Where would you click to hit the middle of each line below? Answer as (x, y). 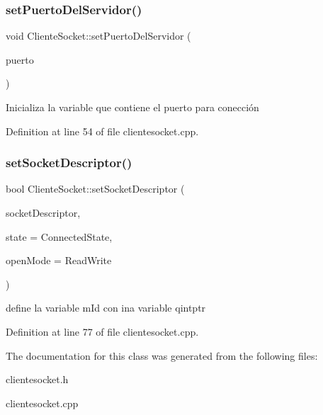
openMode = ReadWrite (59, 260)
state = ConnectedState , (59, 236)
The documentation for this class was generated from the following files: (162, 355)
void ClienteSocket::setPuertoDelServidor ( (98, 36)
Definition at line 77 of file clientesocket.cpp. (102, 331)
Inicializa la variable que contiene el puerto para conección (132, 107)
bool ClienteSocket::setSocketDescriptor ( (95, 189)
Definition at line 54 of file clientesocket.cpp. (102, 131)
